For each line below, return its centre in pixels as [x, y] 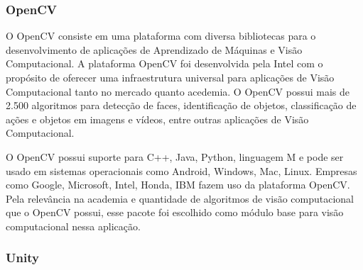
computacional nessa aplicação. [73, 226]
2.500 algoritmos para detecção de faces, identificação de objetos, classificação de [181, 105]
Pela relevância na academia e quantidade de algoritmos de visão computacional [180, 198]
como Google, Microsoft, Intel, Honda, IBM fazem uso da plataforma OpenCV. [178, 185]
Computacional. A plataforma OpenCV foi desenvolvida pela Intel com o [164, 63]
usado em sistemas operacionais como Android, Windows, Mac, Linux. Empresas [181, 170]
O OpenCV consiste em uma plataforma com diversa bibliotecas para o [161, 36]
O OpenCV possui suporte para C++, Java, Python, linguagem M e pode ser [175, 156]
